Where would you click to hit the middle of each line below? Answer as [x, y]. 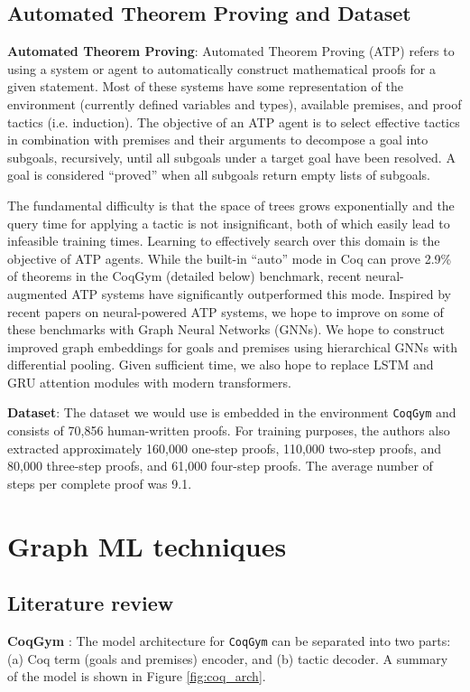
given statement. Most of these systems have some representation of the [205, 86]
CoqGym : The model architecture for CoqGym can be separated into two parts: [229, 641]
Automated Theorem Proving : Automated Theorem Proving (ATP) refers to [231, 51]
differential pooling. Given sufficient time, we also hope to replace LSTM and [221, 365]
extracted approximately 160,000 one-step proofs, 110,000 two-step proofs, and [225, 448]
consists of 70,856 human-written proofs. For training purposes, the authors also [229, 430]
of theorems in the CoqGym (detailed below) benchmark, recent [184, 276]
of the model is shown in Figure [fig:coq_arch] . [137, 676]
